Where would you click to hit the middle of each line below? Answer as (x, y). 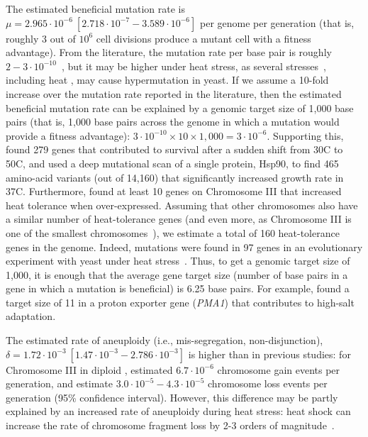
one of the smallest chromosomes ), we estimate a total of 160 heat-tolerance (173, 232)
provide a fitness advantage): (68, 135)
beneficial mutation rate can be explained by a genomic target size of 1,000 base (180, 107)
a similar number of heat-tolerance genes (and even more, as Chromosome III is (179, 219)
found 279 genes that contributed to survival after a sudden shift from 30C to (174, 149)
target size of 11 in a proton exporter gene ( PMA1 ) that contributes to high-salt (180, 302)
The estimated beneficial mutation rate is (95, 9)
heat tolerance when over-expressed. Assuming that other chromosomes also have (182, 205)
